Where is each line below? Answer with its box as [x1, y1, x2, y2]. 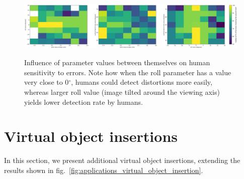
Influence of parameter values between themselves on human [24, 57, 210, 68]
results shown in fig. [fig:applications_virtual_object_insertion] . [4, 164, 203, 175]
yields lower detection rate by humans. [24, 96, 143, 107]
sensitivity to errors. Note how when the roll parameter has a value [24, 67, 231, 77]
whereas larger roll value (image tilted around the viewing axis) [24, 86, 220, 97]
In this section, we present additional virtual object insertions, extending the [4, 155, 240, 165]
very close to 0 [24, 77, 69, 87]
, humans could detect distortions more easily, [71, 77, 212, 87]
